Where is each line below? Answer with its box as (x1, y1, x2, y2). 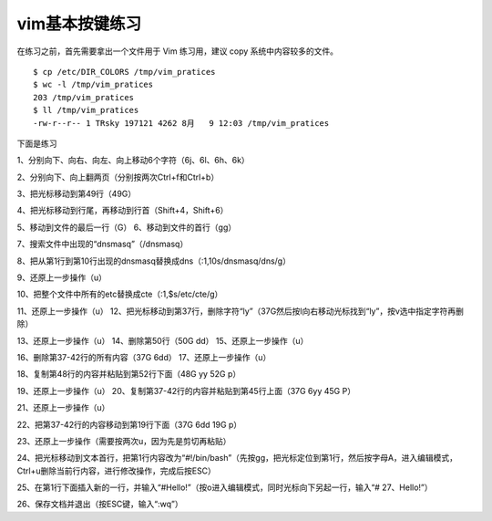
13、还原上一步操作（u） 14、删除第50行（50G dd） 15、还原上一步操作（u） (16, 335, 309, 346)
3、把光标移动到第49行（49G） (16, 188, 137, 200)
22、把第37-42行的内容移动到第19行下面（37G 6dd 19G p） (16, 419, 242, 430)
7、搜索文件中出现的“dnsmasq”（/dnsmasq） (16, 238, 189, 250)
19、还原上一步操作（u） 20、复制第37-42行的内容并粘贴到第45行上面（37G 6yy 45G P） (16, 385, 355, 396)
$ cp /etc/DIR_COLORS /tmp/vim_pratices (33, 67, 216, 77)
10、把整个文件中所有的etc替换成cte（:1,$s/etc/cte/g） (16, 288, 223, 300)
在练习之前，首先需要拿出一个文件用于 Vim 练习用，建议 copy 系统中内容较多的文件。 (16, 46, 339, 57)
